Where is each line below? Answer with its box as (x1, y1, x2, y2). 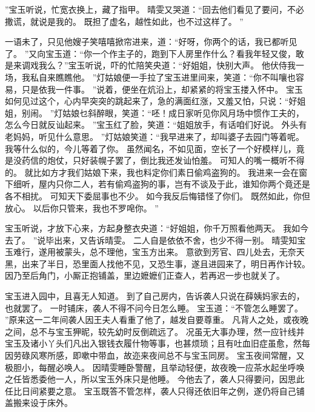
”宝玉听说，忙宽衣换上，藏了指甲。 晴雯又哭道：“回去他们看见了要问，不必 (5, 3, 304, 15)
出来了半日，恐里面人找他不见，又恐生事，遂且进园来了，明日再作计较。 (21, 257, 310, 270)
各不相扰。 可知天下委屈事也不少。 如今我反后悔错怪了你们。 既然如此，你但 (5, 189, 310, 202)
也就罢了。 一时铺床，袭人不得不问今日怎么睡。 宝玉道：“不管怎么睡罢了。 (5, 301, 303, 314)
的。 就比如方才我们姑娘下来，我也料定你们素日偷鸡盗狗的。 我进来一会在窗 (5, 165, 308, 178)
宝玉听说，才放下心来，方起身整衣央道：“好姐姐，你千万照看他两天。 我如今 (5, 222, 309, 234)
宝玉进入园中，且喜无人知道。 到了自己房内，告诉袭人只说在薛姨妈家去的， (5, 290, 305, 302)
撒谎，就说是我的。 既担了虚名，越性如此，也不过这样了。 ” (5, 15, 244, 27)
